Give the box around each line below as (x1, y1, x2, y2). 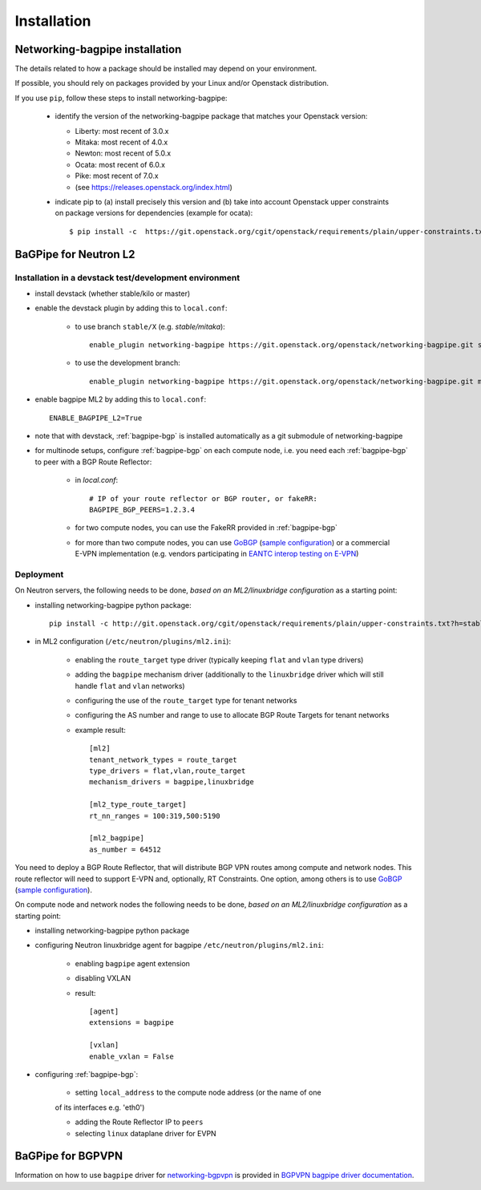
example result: (75, 725, 126, 735)
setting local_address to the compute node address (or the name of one (75, 1087, 321, 1098)
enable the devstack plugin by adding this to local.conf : (34, 303, 228, 313)
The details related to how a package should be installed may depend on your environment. (14, 64, 317, 74)
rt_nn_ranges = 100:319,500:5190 (89, 811, 220, 820)
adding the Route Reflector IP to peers (75, 1117, 204, 1127)
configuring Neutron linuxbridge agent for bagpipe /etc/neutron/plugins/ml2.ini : (34, 941, 325, 950)
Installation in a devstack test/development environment (14, 272, 240, 283)
